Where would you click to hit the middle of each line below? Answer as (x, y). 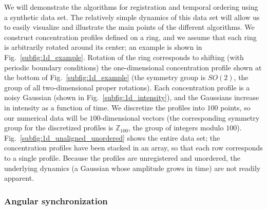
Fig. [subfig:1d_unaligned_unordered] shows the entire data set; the (112, 137)
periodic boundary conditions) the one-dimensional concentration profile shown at (133, 67)
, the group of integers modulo (176, 128)
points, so (235, 107)
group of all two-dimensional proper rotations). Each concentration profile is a (127, 87)
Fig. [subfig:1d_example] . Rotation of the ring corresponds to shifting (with (124, 57)
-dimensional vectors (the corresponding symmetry (180, 117)
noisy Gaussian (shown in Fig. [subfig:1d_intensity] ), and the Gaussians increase (132, 97)
